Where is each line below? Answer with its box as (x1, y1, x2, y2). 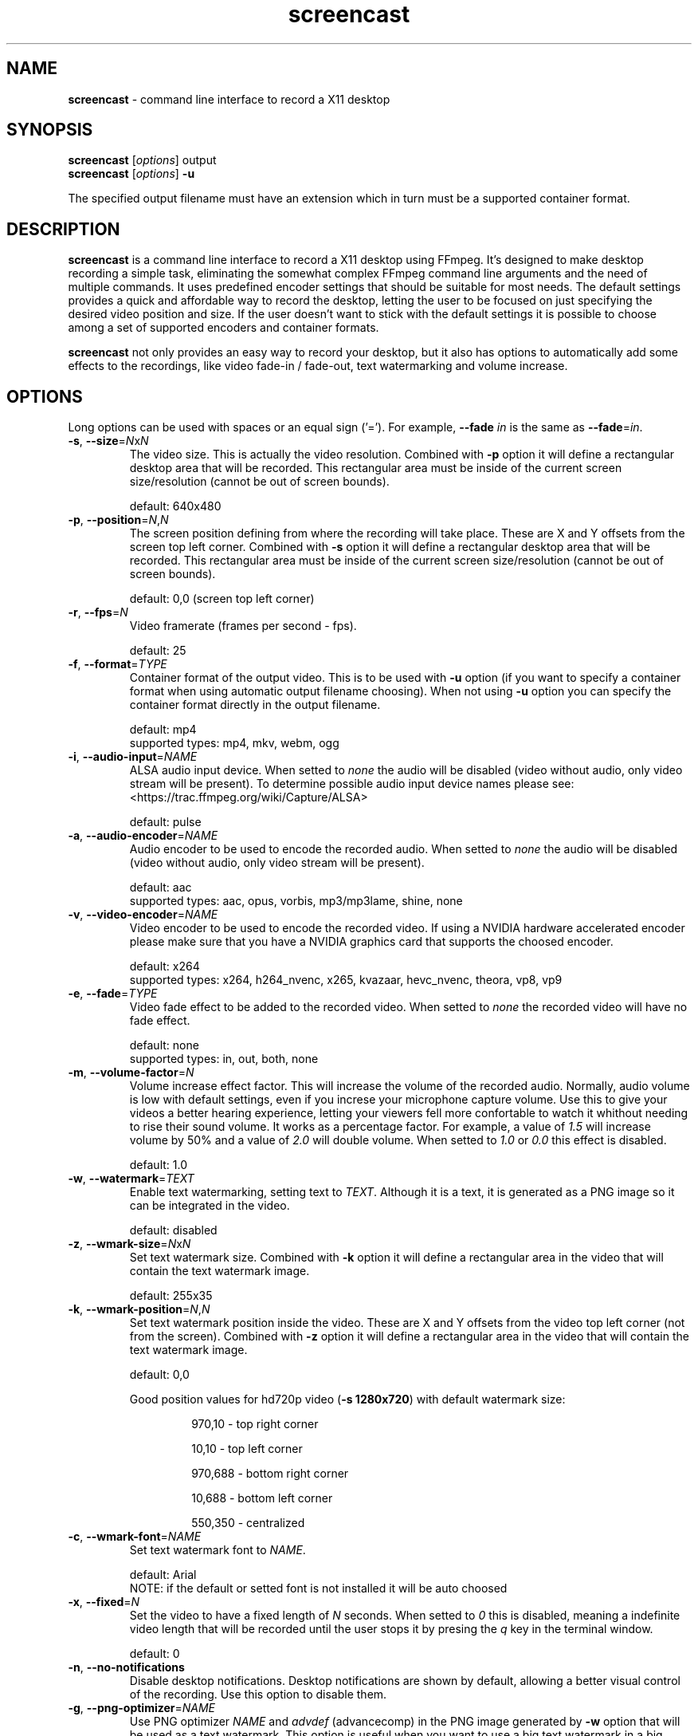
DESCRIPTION (6, 218, 120, 239)
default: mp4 (129, 722, 197, 737)
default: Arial (129, 1568, 197, 1582)
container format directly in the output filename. (129, 698, 381, 712)
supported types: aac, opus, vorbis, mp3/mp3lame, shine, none (129, 894, 463, 908)
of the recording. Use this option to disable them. (129, 1687, 387, 1702)
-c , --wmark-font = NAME (68, 1529, 202, 1544)
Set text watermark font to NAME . (129, 1543, 306, 1557)
